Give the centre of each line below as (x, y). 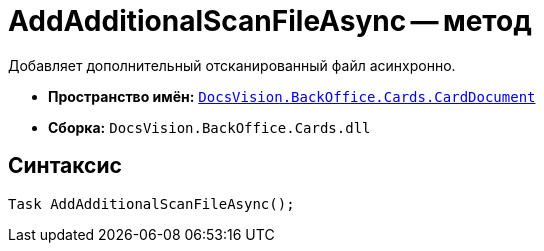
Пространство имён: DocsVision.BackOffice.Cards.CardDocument (292, 96)
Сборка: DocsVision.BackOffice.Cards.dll (209, 127)
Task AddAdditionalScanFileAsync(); (151, 203)
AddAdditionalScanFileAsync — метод (270, 21)
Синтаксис (65, 166)
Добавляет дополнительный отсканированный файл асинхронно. (232, 65)
